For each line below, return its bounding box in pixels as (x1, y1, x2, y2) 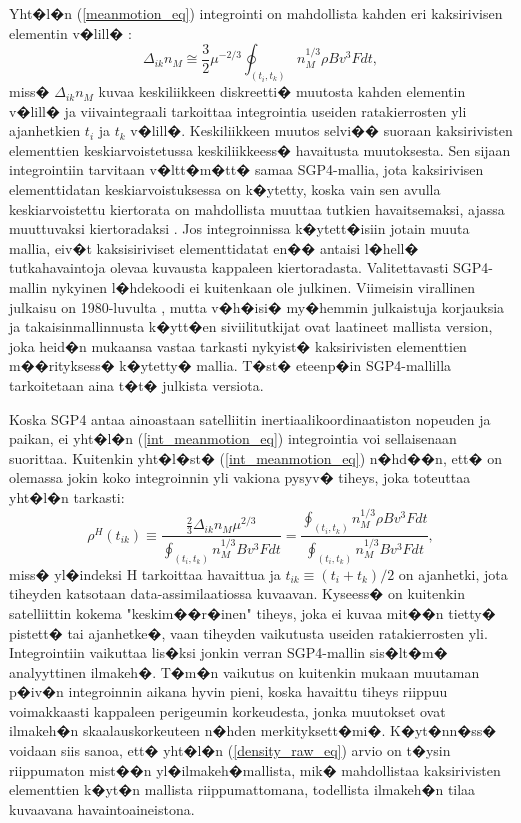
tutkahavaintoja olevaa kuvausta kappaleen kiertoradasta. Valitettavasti (9, 257, 449, 278)
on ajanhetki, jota (398, 563, 508, 584)
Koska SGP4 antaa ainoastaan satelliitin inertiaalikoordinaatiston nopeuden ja (9, 408, 491, 429)
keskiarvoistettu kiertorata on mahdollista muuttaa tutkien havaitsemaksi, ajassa (9, 198, 505, 219)
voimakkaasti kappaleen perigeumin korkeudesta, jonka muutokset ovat (9, 700, 446, 721)
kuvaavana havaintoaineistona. (9, 798, 195, 819)
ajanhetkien (9, 120, 81, 141)
